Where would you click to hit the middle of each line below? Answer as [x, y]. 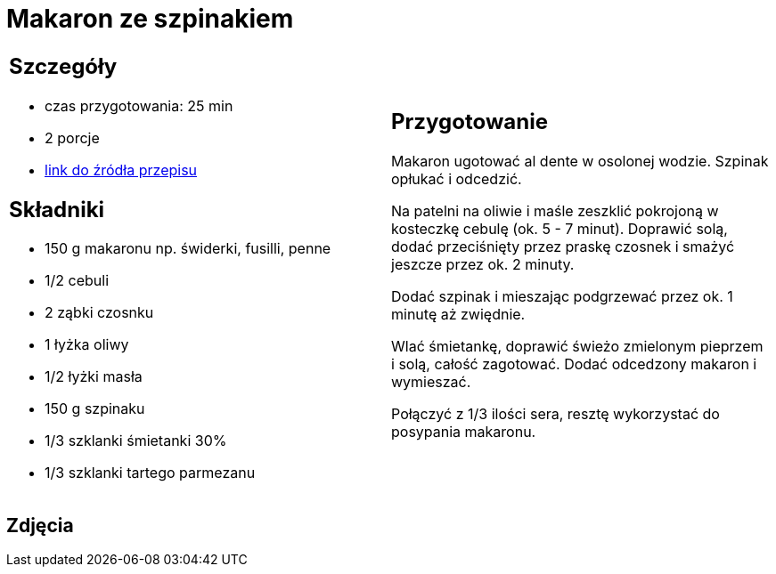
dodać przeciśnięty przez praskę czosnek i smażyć [563, 247]
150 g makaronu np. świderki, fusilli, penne [188, 249]
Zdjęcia [40, 525]
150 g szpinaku [95, 409]
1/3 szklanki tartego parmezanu [150, 473]
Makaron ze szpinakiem [150, 19]
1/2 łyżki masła [94, 377]
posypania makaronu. [464, 432]
